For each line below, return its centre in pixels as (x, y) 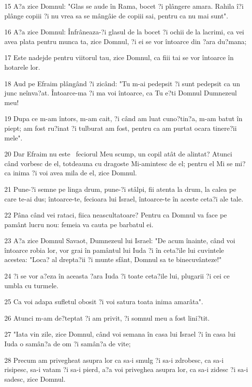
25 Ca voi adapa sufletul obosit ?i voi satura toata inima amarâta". (104, 302)
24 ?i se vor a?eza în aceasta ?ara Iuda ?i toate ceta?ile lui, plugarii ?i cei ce (117, 276)
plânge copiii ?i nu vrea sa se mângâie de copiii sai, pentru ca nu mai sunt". (116, 15)
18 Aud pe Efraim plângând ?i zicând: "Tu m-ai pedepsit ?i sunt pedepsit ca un (122, 83)
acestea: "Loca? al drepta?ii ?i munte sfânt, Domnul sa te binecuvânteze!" (113, 259)
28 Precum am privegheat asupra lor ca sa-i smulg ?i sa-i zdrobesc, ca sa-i (114, 360)
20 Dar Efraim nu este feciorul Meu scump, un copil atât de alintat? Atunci (118, 154)
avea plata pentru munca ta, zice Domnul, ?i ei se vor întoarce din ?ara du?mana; (126, 41)
